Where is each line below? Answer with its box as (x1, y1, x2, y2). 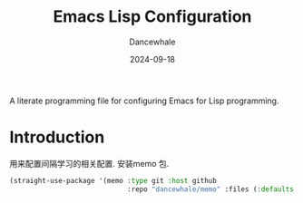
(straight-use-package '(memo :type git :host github (9, 176, 218, 185)
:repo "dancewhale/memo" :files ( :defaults (126, 184, 295, 194)
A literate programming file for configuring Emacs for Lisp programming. (9, 95, 279, 106)
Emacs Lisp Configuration (53, 6, 252, 27)
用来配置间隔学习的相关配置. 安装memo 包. (9, 158, 170, 169)
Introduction (9, 127, 105, 148)
